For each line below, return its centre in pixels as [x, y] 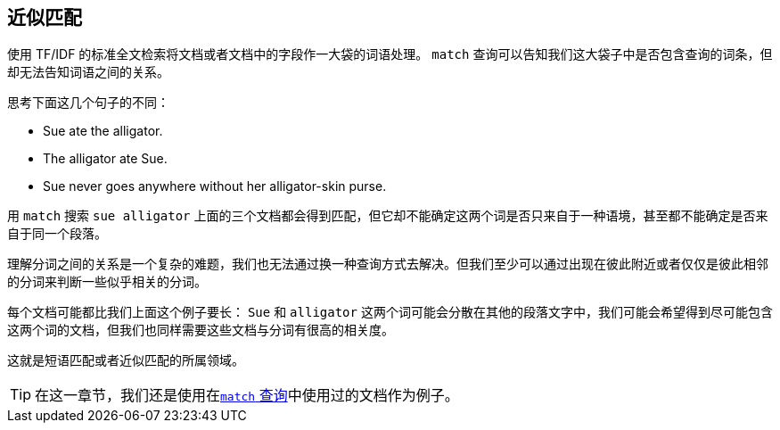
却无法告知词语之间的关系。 [88, 72]
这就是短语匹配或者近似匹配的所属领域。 [126, 360]
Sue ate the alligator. [103, 131]
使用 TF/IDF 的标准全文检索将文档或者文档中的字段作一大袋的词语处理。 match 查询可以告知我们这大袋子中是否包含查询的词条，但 [390, 54]
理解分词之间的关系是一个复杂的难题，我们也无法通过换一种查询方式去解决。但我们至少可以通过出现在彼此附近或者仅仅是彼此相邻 [388, 264]
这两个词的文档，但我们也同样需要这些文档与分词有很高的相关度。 [201, 330]
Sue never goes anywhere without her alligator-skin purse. [215, 186]
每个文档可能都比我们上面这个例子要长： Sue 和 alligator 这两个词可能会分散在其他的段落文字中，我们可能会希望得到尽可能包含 [390, 312]
